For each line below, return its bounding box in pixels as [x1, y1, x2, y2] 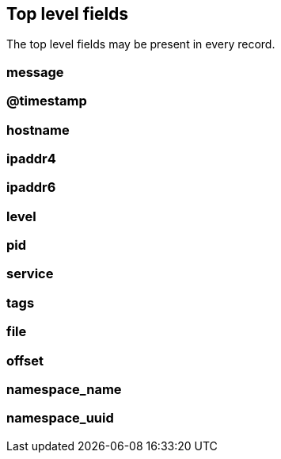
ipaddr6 [6, 179, 56, 196]
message [6, 63, 64, 80]
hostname [6, 121, 70, 138]
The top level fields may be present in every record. [6, 37, 275, 52]
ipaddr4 [6, 150, 56, 166]
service [6, 266, 54, 282]
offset [6, 352, 44, 369]
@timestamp [6, 93, 87, 109]
